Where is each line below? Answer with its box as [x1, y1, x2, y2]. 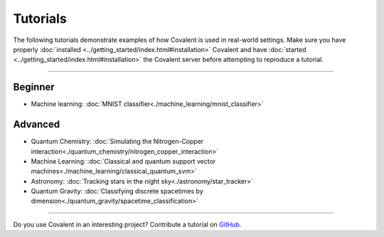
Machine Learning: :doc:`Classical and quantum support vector [31, 157, 216, 165]
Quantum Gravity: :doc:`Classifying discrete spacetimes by [31, 187, 204, 196]
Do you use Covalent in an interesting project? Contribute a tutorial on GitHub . [13, 220, 242, 228]
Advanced [13, 118, 60, 131]
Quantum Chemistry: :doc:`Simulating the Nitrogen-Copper [31, 137, 204, 146]
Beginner [13, 81, 55, 93]
